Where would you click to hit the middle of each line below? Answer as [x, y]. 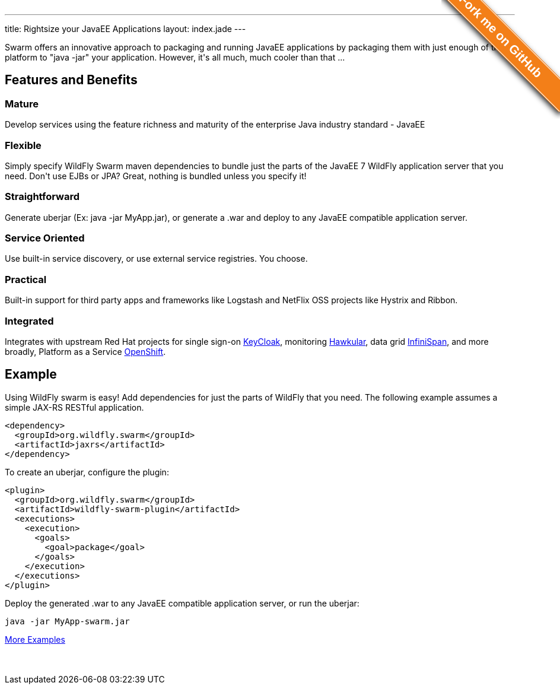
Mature [22, 104]
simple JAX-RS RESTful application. [74, 407]
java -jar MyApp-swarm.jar [67, 621]
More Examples [35, 639]
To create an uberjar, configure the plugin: [87, 472]
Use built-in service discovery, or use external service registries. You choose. [156, 259]
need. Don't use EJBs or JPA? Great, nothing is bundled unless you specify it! [156, 176]
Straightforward [42, 197]
